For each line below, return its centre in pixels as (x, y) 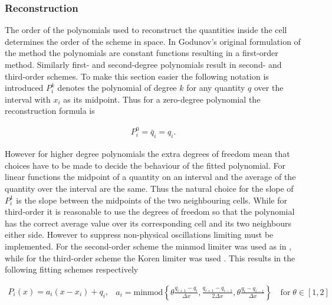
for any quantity (216, 88)
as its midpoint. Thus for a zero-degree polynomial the (162, 99)
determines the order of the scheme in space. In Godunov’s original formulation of (153, 41)
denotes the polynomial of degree (117, 88)
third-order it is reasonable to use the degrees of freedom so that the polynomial (150, 211)
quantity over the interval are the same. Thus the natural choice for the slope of (149, 188)
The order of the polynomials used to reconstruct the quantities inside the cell (146, 30)
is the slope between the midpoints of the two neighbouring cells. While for (152, 200)
